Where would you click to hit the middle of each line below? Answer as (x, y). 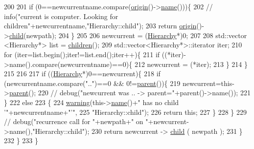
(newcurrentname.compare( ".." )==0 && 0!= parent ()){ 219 (92, 83)
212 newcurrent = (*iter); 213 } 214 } (191, 64)
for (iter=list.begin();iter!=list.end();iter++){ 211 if (82, 54)
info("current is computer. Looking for (61, 16)
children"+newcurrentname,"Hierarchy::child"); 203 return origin (100, 26)
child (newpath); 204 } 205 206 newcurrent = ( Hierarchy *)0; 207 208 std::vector (128, 35)
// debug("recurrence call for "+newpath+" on (74, 121)
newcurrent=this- (208, 83)
